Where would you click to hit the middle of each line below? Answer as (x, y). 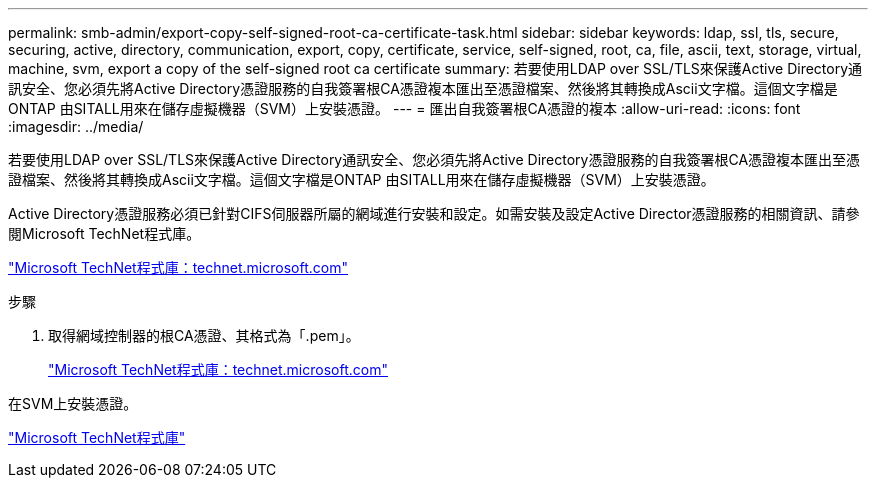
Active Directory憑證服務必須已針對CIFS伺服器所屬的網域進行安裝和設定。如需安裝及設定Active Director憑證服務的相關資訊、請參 (434, 213)
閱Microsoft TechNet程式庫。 (104, 233)
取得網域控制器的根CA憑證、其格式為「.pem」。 (204, 335)
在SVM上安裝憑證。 (73, 403)
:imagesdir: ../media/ (76, 126)
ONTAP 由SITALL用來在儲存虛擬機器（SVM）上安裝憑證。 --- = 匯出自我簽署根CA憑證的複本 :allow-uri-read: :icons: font (404, 108)
